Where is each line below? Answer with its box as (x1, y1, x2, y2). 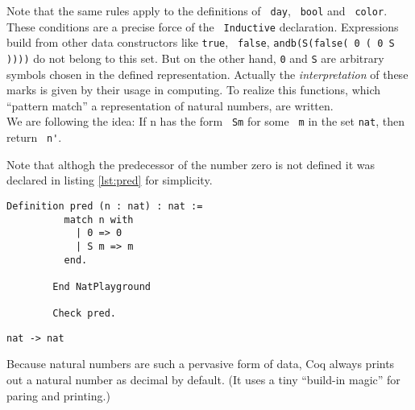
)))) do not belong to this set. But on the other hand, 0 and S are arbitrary (6, 49, 384, 66)
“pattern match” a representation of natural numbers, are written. (6, 97, 334, 114)
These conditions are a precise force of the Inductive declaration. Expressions (6, 18, 399, 35)
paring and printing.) (6, 387, 110, 404)
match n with (64, 213, 134, 226)
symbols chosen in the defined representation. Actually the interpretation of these (6, 65, 409, 82)
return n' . (6, 129, 62, 146)
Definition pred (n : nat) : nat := (6, 200, 203, 212)
